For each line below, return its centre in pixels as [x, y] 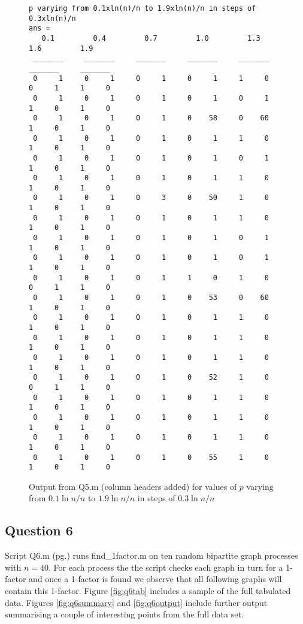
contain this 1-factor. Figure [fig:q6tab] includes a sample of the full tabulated [148, 591]
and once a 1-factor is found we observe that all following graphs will [155, 579]
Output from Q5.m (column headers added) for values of [133, 486]
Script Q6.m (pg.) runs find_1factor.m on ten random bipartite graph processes [151, 555]
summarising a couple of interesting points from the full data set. [124, 614]
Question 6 [39, 530]
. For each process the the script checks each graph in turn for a [166, 567]
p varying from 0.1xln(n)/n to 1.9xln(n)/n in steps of [143, 8]
